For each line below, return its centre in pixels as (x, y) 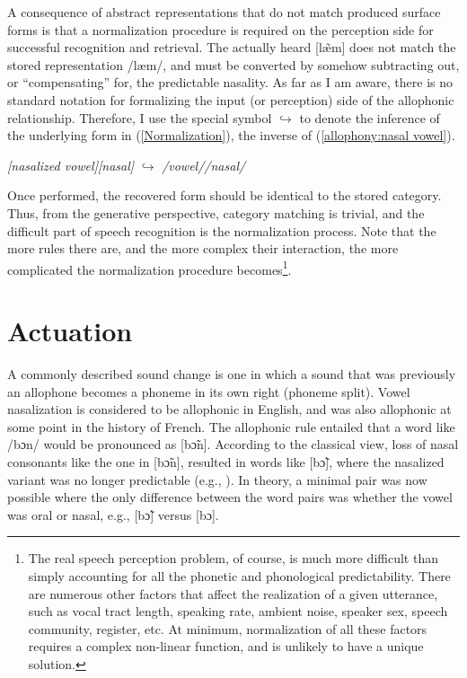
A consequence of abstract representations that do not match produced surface (224, 12)
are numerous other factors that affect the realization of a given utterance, (233, 593)
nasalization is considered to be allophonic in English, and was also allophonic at (229, 409)
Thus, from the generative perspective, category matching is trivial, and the (216, 212)
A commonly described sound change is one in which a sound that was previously (232, 374)
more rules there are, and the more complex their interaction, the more (203, 248)
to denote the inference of (370, 117)
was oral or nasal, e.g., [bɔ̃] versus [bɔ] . (113, 514)
